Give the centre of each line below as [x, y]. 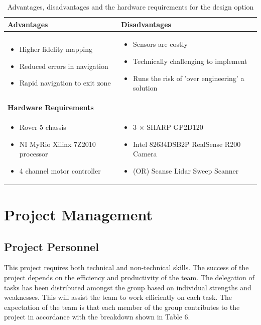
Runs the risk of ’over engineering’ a [189, 78]
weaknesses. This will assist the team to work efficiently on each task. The [118, 297]
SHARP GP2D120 [175, 127]
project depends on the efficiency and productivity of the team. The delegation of [129, 277]
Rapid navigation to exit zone [65, 83]
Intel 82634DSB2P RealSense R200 [187, 144]
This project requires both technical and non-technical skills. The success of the [126, 267]
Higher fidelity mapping [56, 49]
